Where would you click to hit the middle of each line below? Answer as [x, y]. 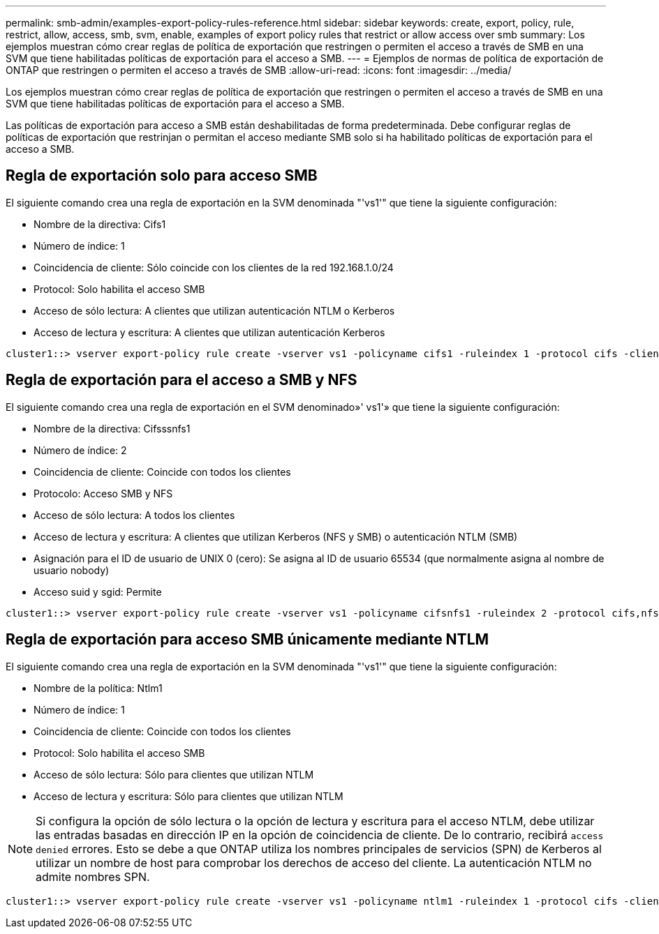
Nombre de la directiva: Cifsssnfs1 [112, 428]
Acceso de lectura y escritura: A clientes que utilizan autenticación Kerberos [209, 332]
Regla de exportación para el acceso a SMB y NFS [182, 380]
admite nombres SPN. [93, 876]
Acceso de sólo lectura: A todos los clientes [134, 515]
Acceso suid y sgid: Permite [98, 592]
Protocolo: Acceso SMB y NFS [103, 493]
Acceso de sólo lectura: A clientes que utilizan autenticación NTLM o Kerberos [214, 310]
